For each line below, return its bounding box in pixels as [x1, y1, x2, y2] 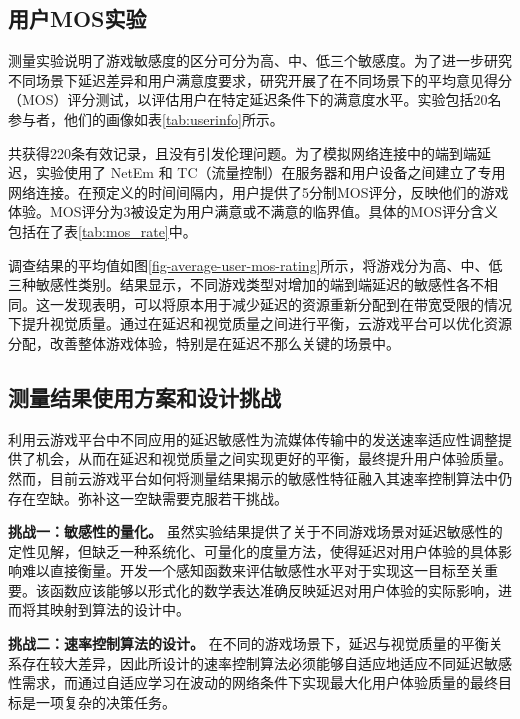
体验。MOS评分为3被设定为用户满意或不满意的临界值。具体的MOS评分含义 [8, 201, 499, 222]
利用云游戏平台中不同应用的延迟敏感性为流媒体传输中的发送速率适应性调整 [8, 428, 498, 449]
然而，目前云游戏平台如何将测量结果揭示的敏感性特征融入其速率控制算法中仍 [8, 467, 512, 488]
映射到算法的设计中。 [49, 599, 190, 620]
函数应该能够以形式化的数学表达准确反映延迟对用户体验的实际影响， [49, 579, 498, 600]
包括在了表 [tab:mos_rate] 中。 [8, 220, 197, 241]
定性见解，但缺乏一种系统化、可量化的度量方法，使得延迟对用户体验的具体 [8, 540, 498, 561]
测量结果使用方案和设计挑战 [8, 381, 281, 412]
